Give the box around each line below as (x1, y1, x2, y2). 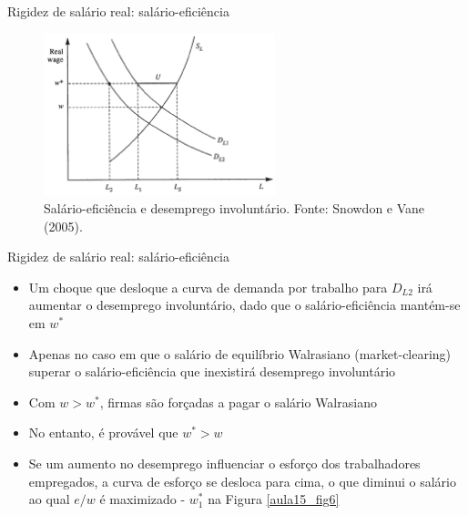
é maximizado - (99, 489, 186, 509)
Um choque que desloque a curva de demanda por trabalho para (28, 277, 388, 296)
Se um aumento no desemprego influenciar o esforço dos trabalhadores (28, 453, 421, 472)
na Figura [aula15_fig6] (208, 489, 340, 509)
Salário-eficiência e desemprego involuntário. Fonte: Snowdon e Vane (44, 199, 425, 218)
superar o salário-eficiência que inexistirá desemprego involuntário (28, 362, 396, 381)
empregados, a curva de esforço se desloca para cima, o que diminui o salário (28, 471, 456, 490)
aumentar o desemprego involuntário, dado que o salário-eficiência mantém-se (28, 295, 461, 314)
